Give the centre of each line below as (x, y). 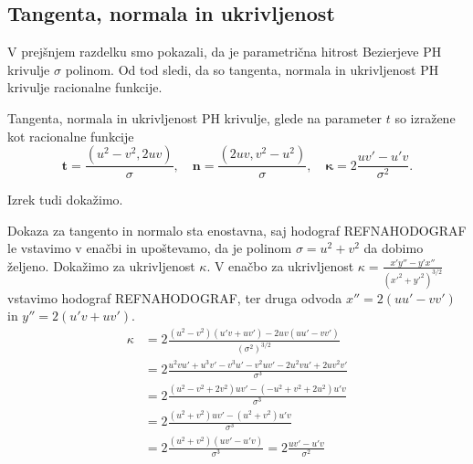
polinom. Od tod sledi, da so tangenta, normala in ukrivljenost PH (252, 69)
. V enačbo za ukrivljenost (280, 265)
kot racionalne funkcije (71, 136)
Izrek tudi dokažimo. (65, 200)
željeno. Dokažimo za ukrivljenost (101, 265)
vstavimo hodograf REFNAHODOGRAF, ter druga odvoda (175, 297)
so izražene (425, 117)
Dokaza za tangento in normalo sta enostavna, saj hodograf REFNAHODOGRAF (237, 230)
